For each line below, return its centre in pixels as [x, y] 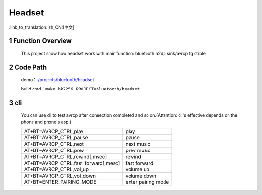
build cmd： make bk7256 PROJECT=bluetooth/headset [81, 89]
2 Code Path [28, 67]
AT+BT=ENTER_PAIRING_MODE [60, 182]
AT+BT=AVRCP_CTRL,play [54, 131]
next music [138, 144]
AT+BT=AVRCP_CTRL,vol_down [60, 176]
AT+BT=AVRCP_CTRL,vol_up [57, 169]
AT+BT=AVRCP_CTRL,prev [54, 150]
